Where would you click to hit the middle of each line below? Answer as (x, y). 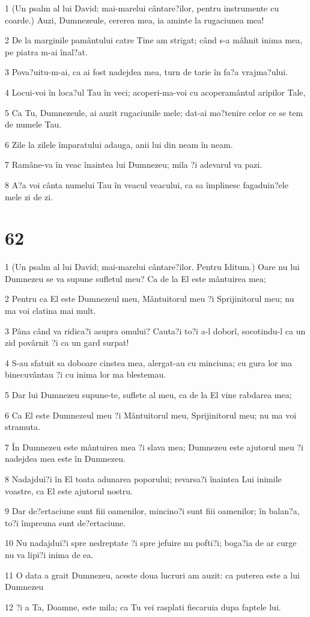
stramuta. (23, 427)
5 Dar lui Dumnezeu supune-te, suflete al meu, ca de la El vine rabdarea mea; (148, 394)
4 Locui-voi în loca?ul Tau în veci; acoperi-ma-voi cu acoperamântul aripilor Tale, (155, 92)
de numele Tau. (33, 124)
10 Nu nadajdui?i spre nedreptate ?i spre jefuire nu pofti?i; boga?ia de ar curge (151, 543)
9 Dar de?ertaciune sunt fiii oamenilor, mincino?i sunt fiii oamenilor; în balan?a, (152, 511)
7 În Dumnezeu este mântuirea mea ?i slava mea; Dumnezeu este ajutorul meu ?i (154, 447)
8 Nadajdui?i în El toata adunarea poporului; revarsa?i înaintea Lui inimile (143, 478)
